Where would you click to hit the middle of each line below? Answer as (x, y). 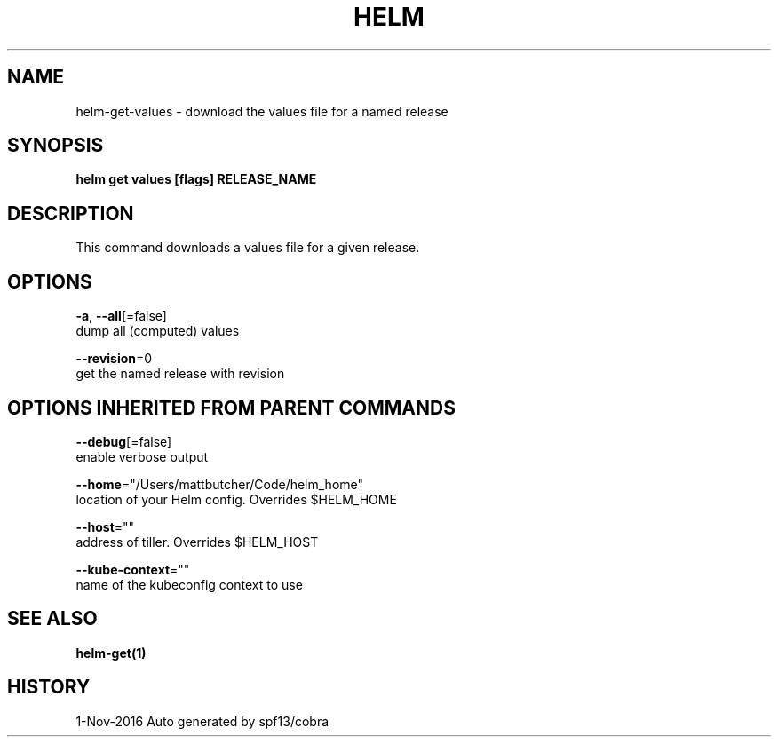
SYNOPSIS (56, 146)
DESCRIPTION (71, 213)
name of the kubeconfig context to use (189, 584)
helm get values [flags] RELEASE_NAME (196, 179)
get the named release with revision (180, 374)
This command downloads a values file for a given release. (248, 248)
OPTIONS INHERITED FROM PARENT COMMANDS (231, 408)
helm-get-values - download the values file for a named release (262, 111)
